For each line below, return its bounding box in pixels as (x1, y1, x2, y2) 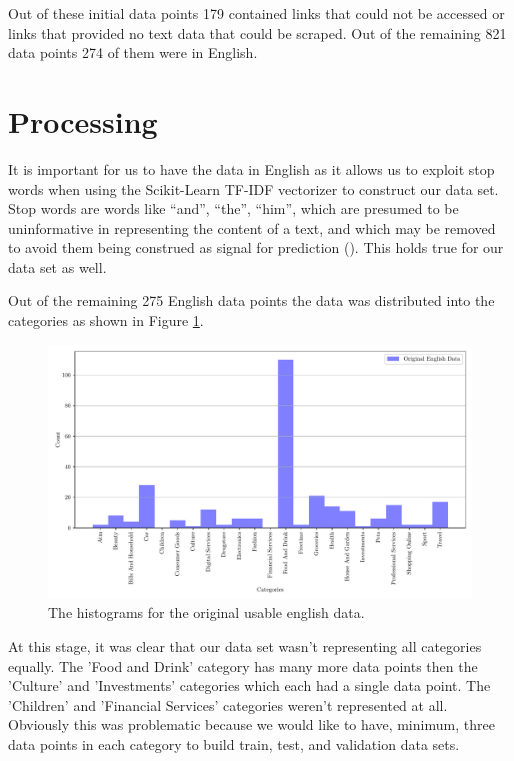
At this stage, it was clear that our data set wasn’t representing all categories (8, 636, 482, 657)
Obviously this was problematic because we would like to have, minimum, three (8, 714, 495, 735)
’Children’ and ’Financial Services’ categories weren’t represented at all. (8, 694, 448, 715)
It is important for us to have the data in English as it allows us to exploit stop (8, 158, 495, 179)
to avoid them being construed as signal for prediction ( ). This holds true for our (8, 237, 504, 258)
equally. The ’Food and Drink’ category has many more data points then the (8, 655, 478, 676)
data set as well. (8, 256, 107, 277)
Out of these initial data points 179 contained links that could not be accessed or (8, 3, 505, 23)
